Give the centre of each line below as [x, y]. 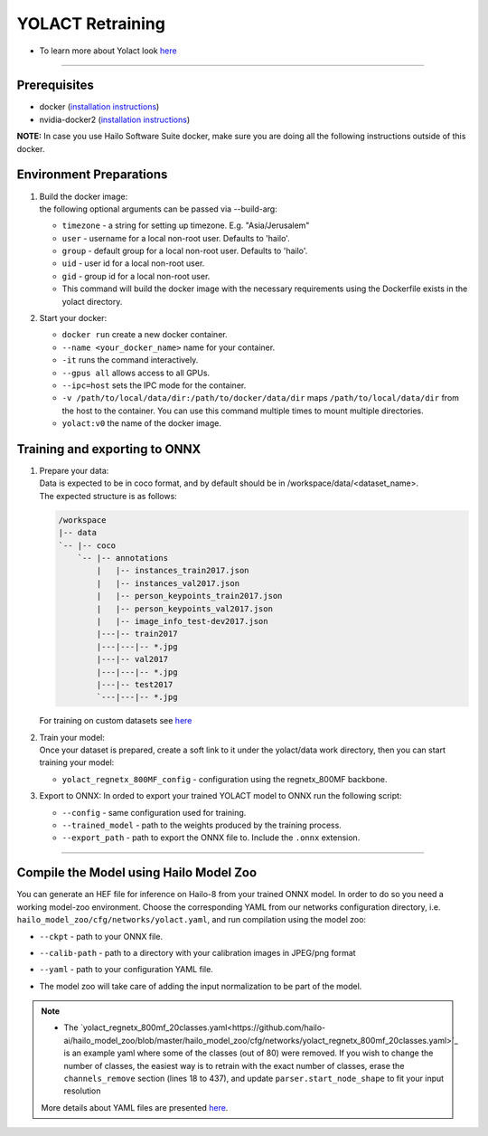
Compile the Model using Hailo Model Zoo [137, 873]
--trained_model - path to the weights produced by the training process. [202, 825]
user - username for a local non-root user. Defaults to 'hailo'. [176, 238]
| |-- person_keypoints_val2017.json [184, 609]
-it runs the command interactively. [130, 360]
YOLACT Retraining [91, 24]
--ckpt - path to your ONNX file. [101, 936]
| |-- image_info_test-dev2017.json [182, 621]
